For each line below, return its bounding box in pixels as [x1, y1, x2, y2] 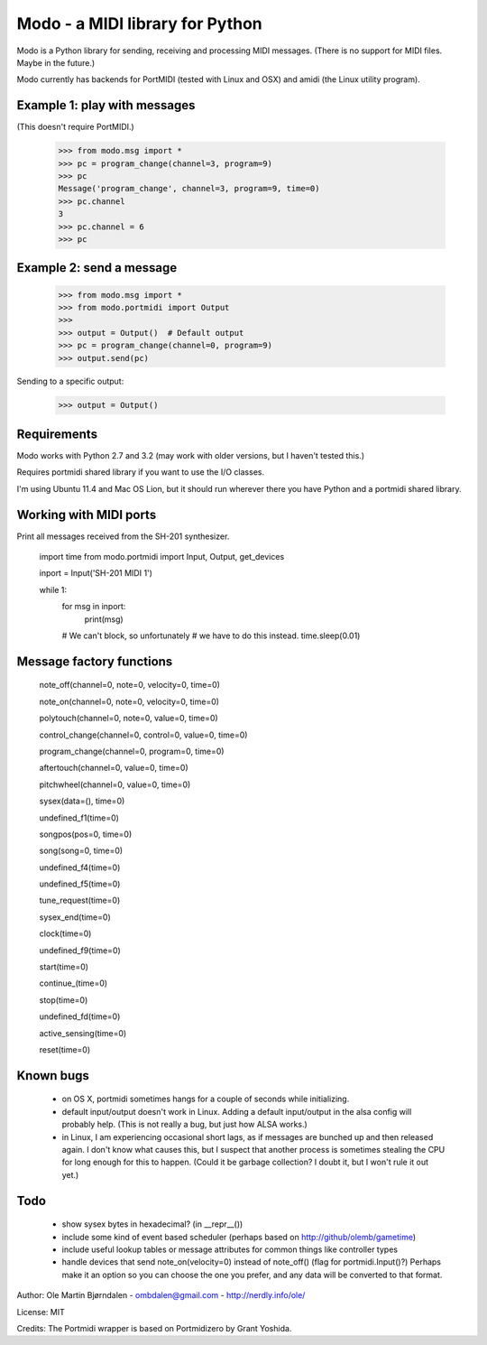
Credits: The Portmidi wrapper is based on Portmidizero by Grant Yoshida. [16, 1322, 292, 1333]
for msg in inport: [61, 601, 126, 612]
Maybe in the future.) [16, 57, 96, 68]
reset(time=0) [39, 1044, 91, 1055]
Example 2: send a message [16, 260, 178, 275]
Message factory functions [16, 654, 173, 669]
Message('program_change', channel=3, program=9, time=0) [58, 183, 320, 194]
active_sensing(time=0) [39, 1027, 127, 1038]
